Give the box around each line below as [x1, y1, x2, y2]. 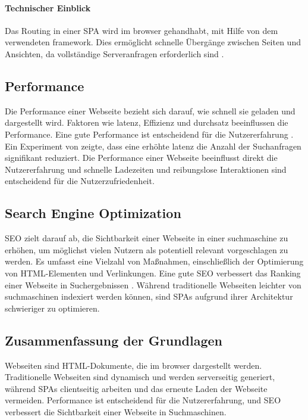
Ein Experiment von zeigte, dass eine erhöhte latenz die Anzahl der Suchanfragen [5, 139, 301, 152]
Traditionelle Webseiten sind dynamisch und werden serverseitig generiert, [5, 371, 275, 383]
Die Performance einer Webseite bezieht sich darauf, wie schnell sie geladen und [5, 104, 296, 117]
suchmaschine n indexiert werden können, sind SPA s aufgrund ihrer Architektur [5, 290, 293, 303]
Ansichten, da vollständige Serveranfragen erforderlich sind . [5, 47, 224, 60]
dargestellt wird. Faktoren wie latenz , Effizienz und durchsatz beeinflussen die [5, 116, 288, 129]
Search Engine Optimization [5, 204, 181, 222]
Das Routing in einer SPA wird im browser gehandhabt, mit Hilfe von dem [5, 24, 278, 36]
